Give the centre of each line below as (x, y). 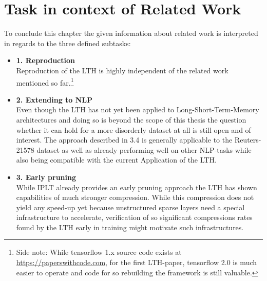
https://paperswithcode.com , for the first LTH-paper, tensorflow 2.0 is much (137, 262)
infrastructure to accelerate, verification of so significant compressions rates (134, 217)
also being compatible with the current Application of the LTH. (116, 160)
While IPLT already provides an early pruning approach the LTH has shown (137, 187)
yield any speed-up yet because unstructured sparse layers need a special (130, 207)
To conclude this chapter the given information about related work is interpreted (131, 33)
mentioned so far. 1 (45, 82)
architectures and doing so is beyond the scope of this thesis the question (131, 119)
